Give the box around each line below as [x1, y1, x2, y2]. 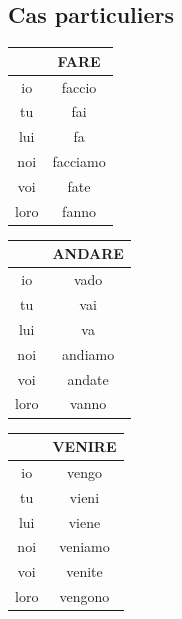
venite [66, 561, 103, 582]
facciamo [52, 151, 106, 172]
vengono [59, 586, 110, 607]
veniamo [59, 536, 110, 557]
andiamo [62, 343, 115, 364]
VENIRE [52, 436, 117, 457]
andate [67, 368, 109, 389]
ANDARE [52, 243, 124, 264]
